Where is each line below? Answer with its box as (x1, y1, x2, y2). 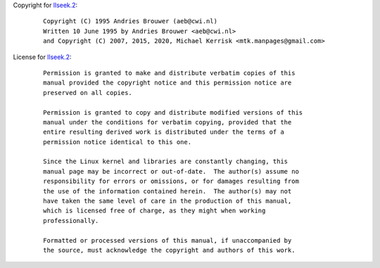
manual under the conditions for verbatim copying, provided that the (43, 118, 292, 126)
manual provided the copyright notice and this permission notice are (43, 79, 292, 87)
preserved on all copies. (43, 89, 133, 96)
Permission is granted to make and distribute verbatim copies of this (43, 69, 296, 77)
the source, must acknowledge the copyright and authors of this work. (43, 246, 296, 254)
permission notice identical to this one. (43, 138, 192, 146)
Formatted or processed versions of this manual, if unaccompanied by (43, 236, 292, 244)
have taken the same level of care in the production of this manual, (43, 197, 292, 205)
